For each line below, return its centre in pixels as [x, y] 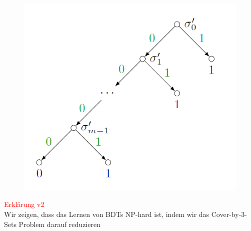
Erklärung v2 [24, 204]
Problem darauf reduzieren [59, 224]
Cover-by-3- [229, 214]
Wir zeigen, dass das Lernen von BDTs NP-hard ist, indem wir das [107, 214]
